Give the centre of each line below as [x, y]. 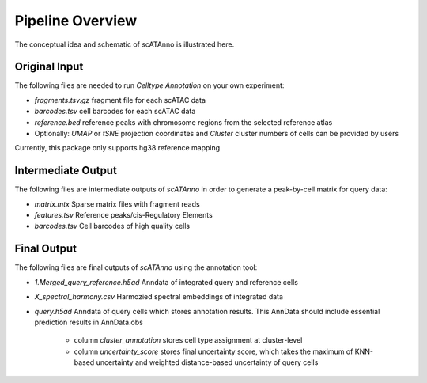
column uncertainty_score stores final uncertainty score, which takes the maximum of [213, 351]
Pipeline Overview [76, 21]
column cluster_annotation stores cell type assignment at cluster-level [188, 340]
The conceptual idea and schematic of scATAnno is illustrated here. [125, 44]
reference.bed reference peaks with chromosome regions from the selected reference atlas [183, 122]
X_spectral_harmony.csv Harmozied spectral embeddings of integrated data [159, 297]
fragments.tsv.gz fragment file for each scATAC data [120, 100]
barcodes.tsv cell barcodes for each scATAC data [115, 112]
